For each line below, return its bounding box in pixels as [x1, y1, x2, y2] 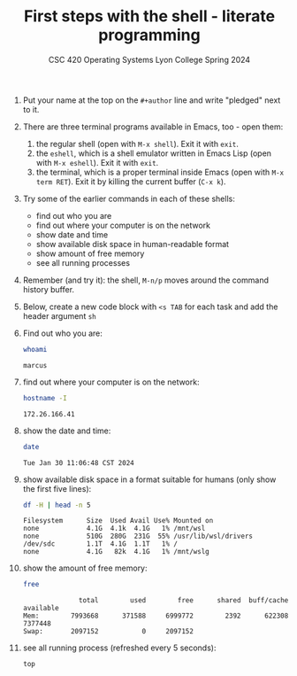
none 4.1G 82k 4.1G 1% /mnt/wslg [22, 548, 210, 556]
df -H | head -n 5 [22, 501, 91, 509]
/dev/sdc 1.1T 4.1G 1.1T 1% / [22, 540, 178, 548]
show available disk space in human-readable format [35, 238, 229, 249]
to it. [22, 104, 40, 114]
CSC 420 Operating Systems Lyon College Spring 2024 [48, 54, 251, 65]
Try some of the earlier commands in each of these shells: [22, 193, 235, 204]
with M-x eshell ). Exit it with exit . [35, 157, 159, 167]
